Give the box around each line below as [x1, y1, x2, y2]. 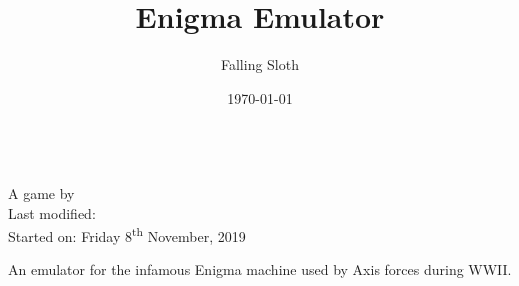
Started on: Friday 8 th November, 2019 [8, 223, 246, 246]
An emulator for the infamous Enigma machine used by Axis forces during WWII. [8, 259, 512, 280]
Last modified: [8, 202, 96, 223]
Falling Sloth [220, 54, 299, 75]
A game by [8, 182, 75, 203]
